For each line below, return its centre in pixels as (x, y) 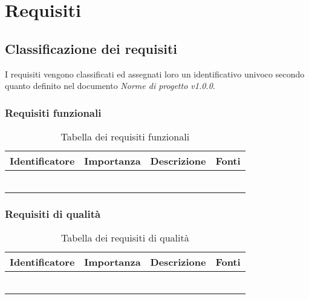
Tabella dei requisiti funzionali (125, 136)
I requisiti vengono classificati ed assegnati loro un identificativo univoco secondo (155, 74)
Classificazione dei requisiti (91, 48)
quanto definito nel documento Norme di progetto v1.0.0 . (110, 86)
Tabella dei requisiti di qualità (125, 238)
